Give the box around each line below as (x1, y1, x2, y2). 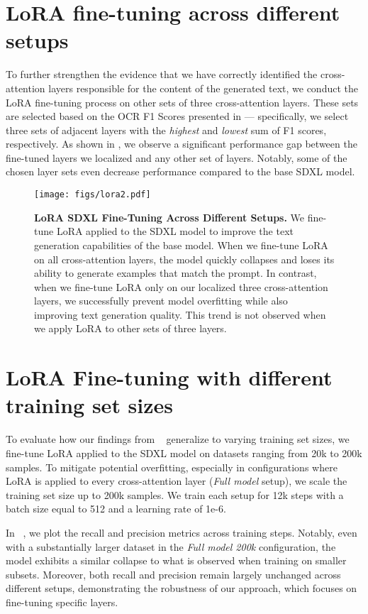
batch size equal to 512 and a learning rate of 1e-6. (6, 501, 226, 516)
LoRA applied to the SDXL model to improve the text (56, 224, 294, 239)
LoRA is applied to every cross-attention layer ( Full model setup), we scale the (6, 473, 347, 488)
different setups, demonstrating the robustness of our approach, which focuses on (6, 581, 357, 596)
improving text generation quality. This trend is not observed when (34, 307, 326, 322)
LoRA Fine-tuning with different (6, 363, 333, 392)
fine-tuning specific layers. (6, 594, 118, 609)
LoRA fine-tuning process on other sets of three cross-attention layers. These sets (6, 94, 359, 109)
